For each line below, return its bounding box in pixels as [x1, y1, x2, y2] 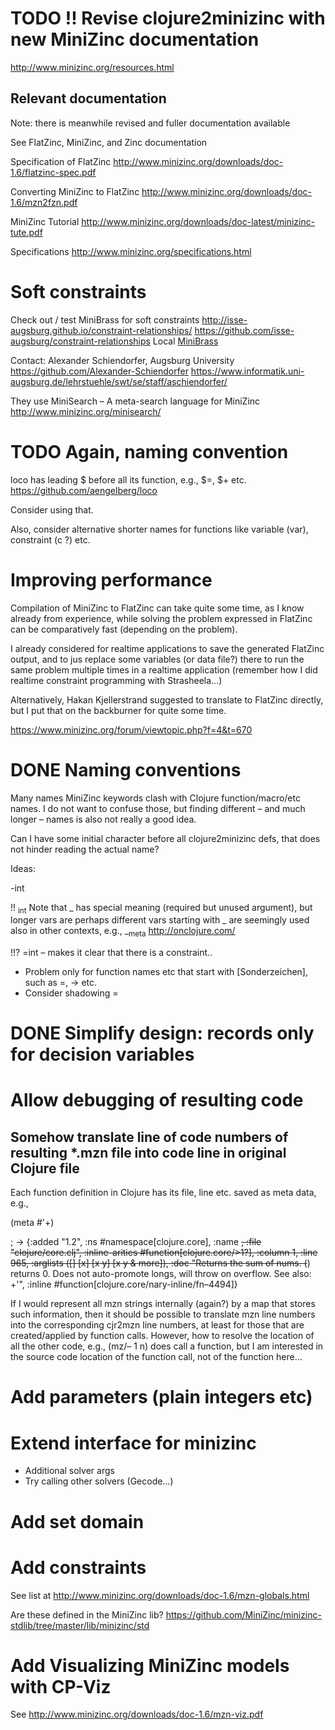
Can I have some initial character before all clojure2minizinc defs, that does [10, 832, 321, 844]
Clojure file [10, 1160, 80, 1177]
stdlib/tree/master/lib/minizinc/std [10, 1619, 150, 1631]
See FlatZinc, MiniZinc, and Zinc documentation [10, 136, 208, 148]
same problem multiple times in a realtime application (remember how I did [10, 663, 318, 676]
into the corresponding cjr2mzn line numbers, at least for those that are [10, 1319, 305, 1331]
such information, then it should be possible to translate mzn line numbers [10, 1308, 316, 1321]
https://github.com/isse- [194, 324, 295, 336]
